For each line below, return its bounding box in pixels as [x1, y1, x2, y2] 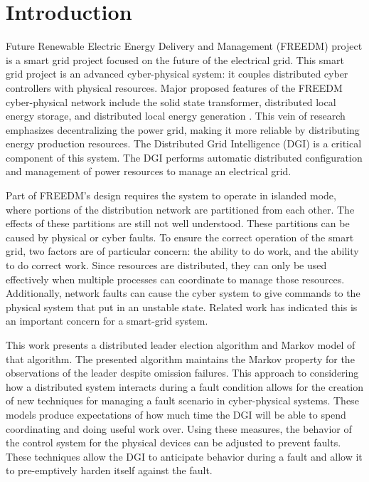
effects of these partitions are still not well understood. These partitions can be [6, 216, 350, 231]
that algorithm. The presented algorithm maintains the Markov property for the [6, 351, 355, 366]
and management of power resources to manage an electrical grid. [6, 164, 292, 179]
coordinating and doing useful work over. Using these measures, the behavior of [6, 421, 352, 436]
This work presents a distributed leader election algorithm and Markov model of [6, 337, 355, 352]
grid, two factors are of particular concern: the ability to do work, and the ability [6, 243, 359, 258]
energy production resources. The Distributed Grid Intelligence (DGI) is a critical [6, 136, 362, 151]
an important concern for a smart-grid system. [6, 313, 208, 328]
